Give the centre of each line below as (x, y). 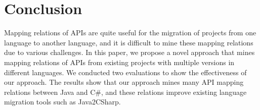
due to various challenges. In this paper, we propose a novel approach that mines (129, 52)
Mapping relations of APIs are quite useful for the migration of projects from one (130, 33)
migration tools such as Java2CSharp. (62, 102)
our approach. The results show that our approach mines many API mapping (124, 82)
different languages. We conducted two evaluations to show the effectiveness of (125, 72)
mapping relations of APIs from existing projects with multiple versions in (119, 62)
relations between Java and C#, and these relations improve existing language (125, 92)
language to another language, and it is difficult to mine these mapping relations (129, 42)
